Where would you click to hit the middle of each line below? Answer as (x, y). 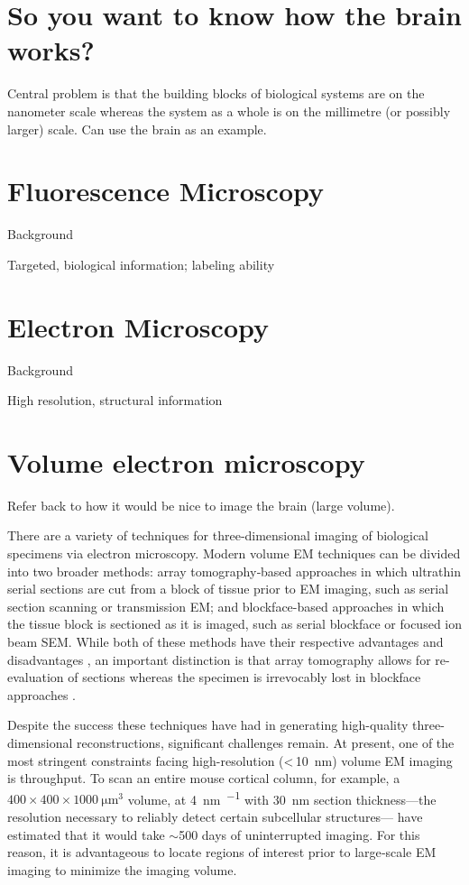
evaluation (36, 677)
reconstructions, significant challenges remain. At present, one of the (266, 742)
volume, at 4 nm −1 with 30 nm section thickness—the (282, 797)
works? (51, 50)
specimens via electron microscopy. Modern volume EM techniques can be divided (234, 553)
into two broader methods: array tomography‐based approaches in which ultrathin (234, 571)
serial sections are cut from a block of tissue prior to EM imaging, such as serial (228, 589)
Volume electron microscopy (186, 461)
